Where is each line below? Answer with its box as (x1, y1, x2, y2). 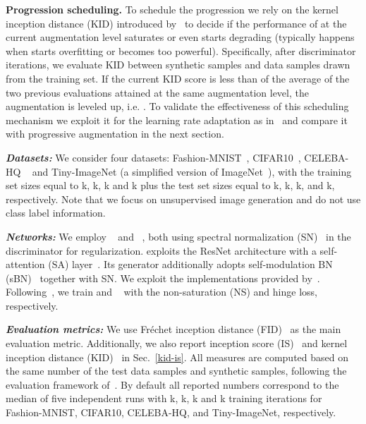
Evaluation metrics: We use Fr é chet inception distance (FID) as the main (6, 322, 341, 337)
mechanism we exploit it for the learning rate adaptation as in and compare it (6, 112, 348, 127)
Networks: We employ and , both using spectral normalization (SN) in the (6, 229, 351, 243)
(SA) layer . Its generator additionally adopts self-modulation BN (48, 257, 333, 272)
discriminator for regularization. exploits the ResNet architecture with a (6, 243, 317, 258)
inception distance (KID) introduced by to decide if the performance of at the (6, 16, 347, 30)
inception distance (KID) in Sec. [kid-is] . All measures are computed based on (6, 349, 348, 364)
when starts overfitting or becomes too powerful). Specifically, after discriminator (6, 43, 356, 58)
